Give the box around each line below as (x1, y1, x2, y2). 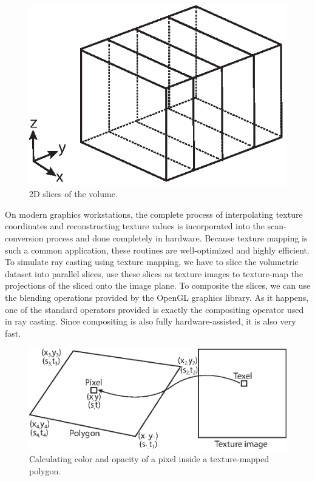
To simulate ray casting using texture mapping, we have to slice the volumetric (5, 255, 299, 268)
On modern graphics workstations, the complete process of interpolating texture (5, 207, 303, 220)
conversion (5, 231, 44, 244)
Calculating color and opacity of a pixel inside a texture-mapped (29, 452, 269, 465)
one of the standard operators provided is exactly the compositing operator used (5, 303, 304, 315)
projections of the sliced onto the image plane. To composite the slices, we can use (5, 279, 311, 292)
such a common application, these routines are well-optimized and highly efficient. (5, 243, 310, 256)
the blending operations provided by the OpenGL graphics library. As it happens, (5, 291, 309, 303)
